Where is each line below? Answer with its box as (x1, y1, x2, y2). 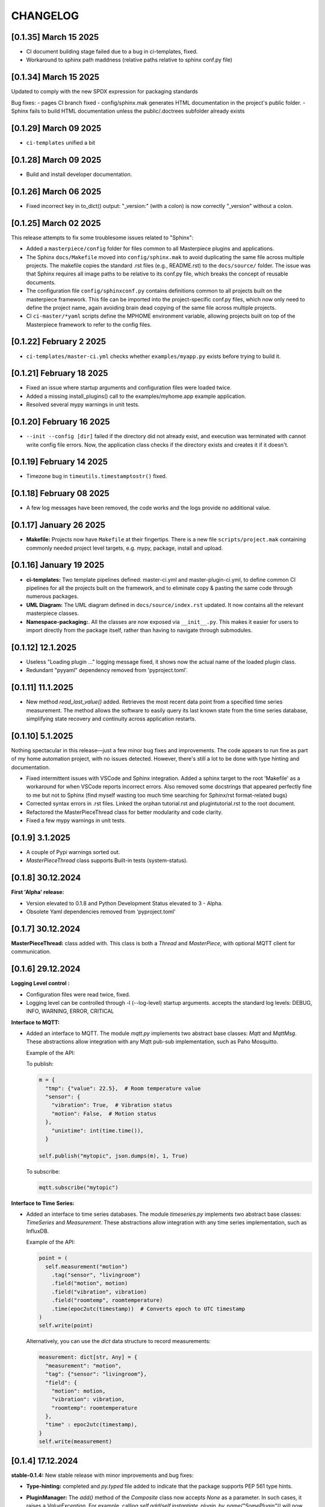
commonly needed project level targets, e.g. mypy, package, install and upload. (26, 544, 223, 552)
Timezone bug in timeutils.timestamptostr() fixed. (26, 473, 167, 480)
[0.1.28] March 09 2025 (11, 154, 102, 165)
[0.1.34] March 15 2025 (11, 72, 99, 83)
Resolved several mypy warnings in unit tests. (26, 401, 140, 408)
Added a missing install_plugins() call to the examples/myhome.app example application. (26, 392, 246, 400)
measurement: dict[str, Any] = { (39, 1354, 138, 1361)
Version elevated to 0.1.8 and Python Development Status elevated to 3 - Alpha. (26, 899, 223, 907)
